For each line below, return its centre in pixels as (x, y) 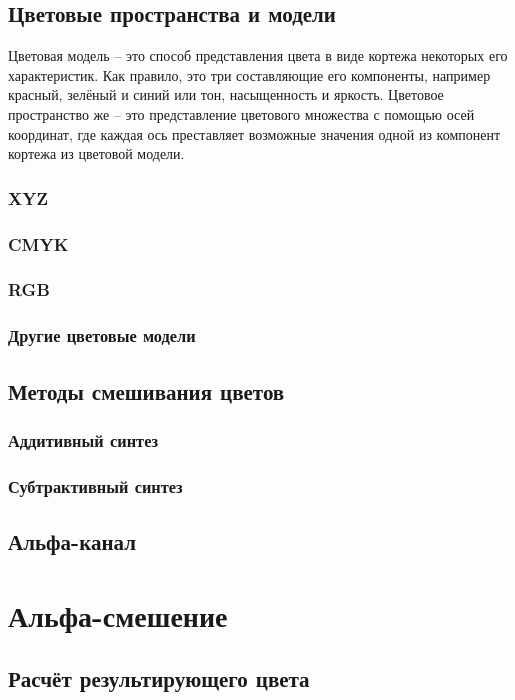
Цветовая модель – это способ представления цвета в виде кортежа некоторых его (258, 55)
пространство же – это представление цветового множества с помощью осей (241, 113)
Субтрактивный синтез (95, 485)
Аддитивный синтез (83, 439)
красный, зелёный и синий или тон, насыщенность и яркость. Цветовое (226, 94)
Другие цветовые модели (102, 335)
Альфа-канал (72, 541)
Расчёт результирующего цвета (159, 678)
